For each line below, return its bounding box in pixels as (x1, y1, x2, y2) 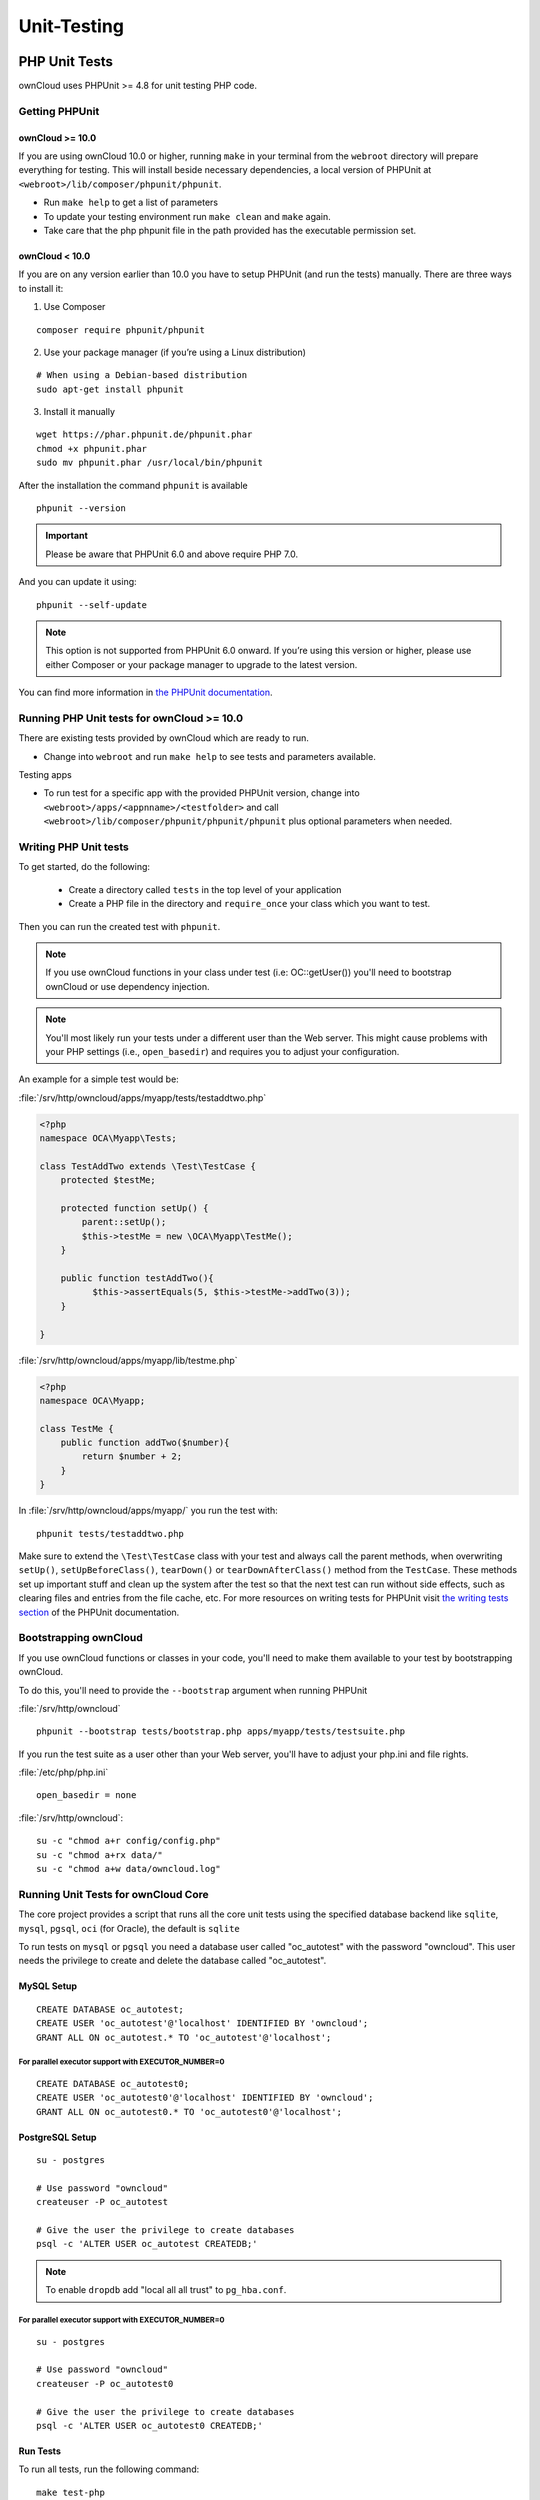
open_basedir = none (36, 1790, 137, 1801)
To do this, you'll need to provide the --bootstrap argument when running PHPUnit (18, 1684, 368, 1696)
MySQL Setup (18, 1980, 78, 1992)
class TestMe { (39, 1423, 114, 1434)
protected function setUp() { (60, 1203, 209, 1214)
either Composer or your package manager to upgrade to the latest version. (45, 658, 358, 670)
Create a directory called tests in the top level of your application (68, 883, 342, 895)
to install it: (18, 282, 64, 294)
